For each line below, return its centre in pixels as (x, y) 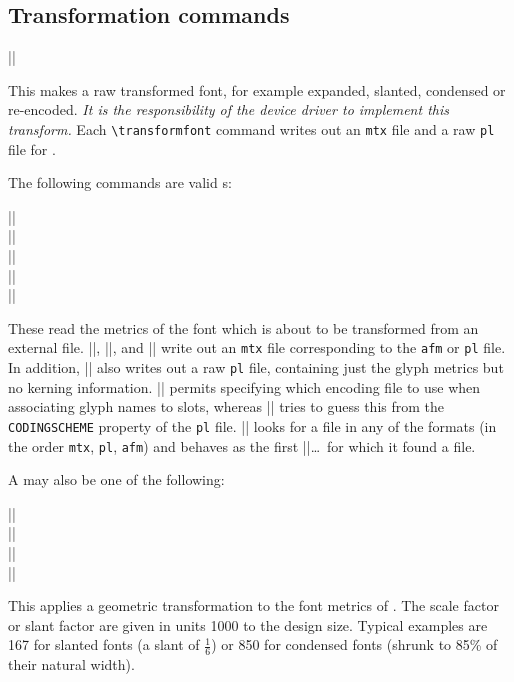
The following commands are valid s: (120, 182)
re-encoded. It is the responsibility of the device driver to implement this (228, 109)
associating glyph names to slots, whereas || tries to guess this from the (226, 406)
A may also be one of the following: (116, 479)
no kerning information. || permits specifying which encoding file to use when (244, 386)
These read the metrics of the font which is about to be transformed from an (243, 327)
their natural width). (71, 664)
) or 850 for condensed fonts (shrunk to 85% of (354, 644)
